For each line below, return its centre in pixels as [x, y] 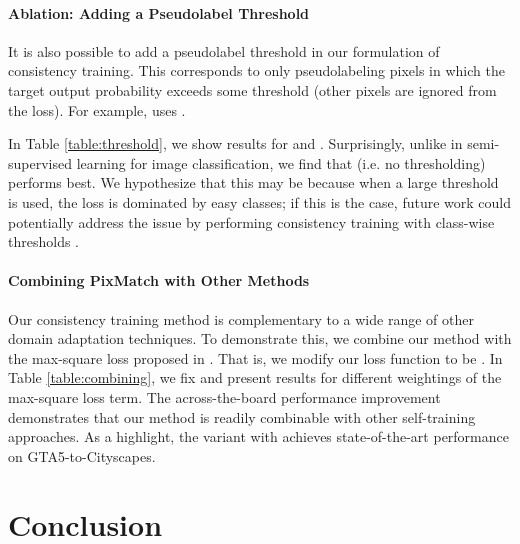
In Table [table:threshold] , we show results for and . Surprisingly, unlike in [235, 143]
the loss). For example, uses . [97, 109]
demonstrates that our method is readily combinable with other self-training [242, 416]
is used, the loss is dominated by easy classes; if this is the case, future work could [259, 201]
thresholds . [43, 241]
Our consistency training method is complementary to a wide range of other [241, 318]
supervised [40, 162]
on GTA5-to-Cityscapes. [82, 455]
